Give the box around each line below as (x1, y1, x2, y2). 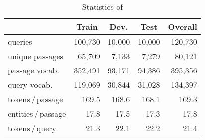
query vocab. (8, 79, 53, 90)
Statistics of (82, 1, 123, 12)
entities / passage (8, 108, 66, 119)
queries (8, 36, 32, 47)
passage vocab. (8, 65, 59, 76)
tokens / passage (8, 93, 63, 105)
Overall (168, 21, 197, 32)
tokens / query (8, 122, 57, 134)
